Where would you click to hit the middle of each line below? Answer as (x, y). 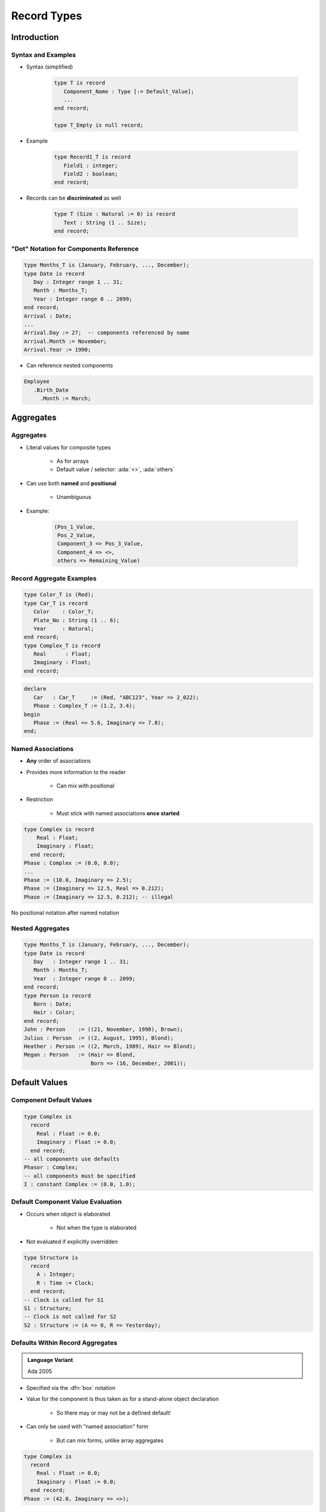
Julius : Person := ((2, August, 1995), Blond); (99, 1038)
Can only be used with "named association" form (87, 1427)
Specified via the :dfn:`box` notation (71, 1388)
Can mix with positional (85, 786)
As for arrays (72, 461)
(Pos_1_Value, (75, 527)
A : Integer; (56, 1274)
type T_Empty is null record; (99, 125)
